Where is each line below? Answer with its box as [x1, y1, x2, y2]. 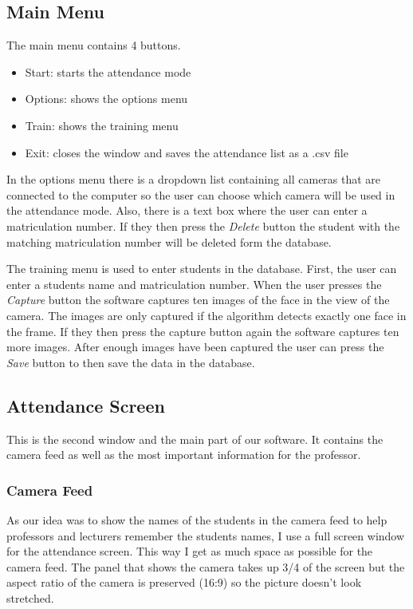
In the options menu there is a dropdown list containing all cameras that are [6, 171, 381, 188]
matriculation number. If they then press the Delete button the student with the [6, 217, 400, 234]
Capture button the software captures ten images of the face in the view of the [6, 291, 390, 308]
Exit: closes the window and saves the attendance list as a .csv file [25, 144, 348, 160]
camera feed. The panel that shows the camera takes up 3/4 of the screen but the [6, 558, 405, 575]
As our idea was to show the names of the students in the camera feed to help [6, 511, 387, 528]
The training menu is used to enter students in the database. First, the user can [6, 260, 397, 277]
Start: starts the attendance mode [25, 63, 191, 80]
